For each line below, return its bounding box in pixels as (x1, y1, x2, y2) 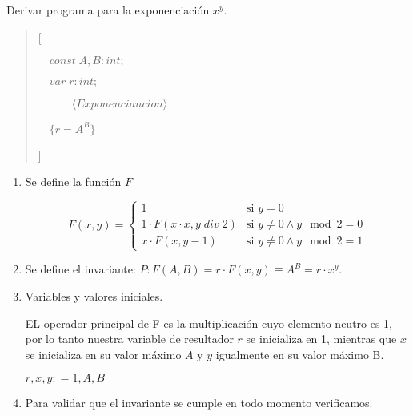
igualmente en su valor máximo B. (215, 345, 384, 362)
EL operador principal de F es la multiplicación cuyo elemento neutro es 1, (25, 314, 393, 331)
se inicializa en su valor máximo (25, 345, 182, 362)
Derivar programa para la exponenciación (6, 2, 210, 18)
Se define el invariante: (25, 261, 136, 277)
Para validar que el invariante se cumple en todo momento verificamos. (25, 394, 373, 411)
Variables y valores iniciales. (25, 288, 163, 305)
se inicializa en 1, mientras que (246, 330, 397, 347)
